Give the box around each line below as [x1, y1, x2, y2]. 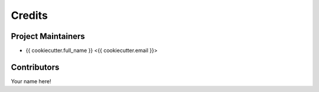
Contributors [11, 62, 60, 72]
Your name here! [11, 77, 51, 85]
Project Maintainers [11, 31, 85, 41]
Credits [11, 9, 48, 22]
